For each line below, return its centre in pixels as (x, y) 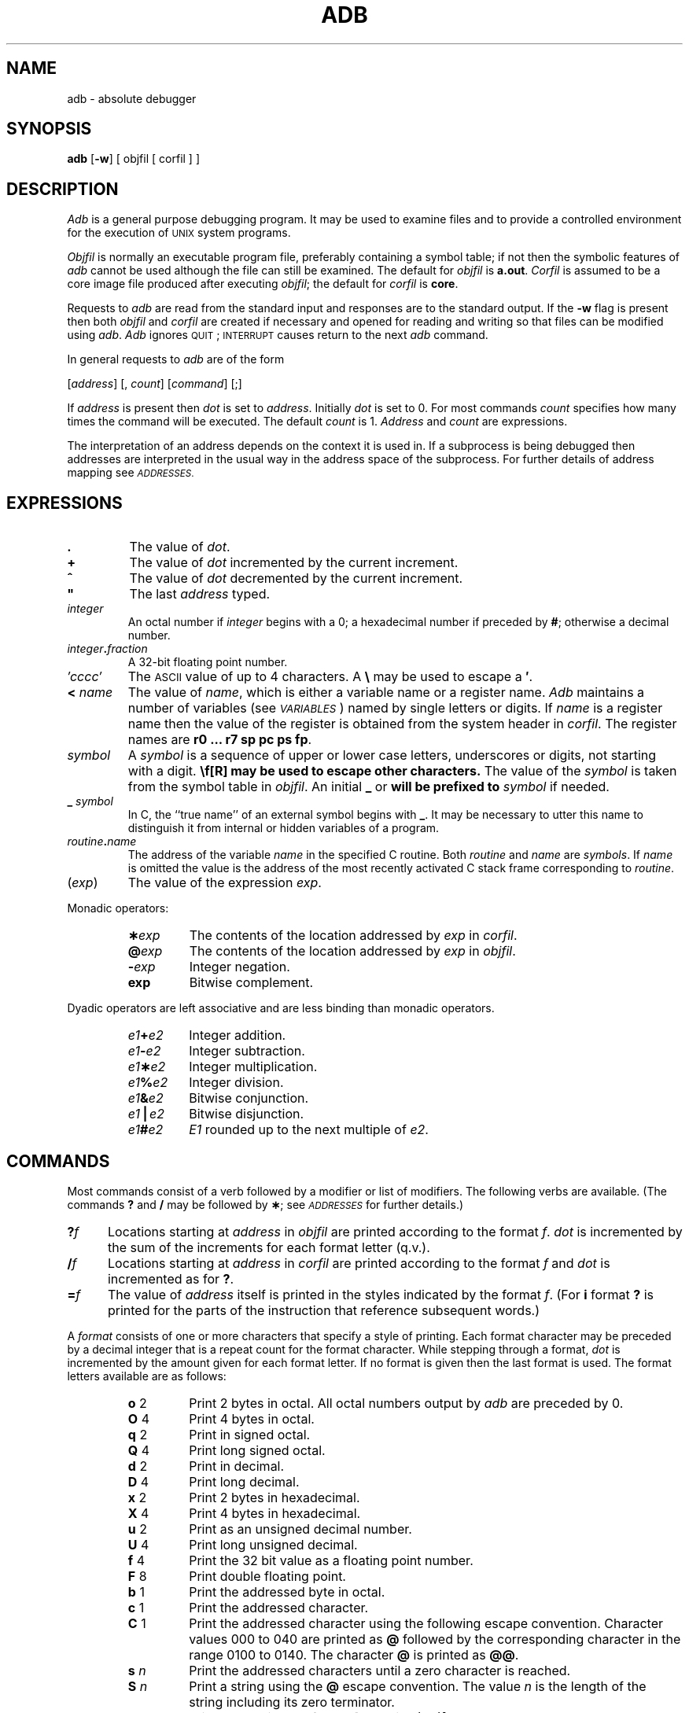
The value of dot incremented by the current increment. (294, 563)
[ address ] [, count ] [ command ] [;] (155, 384)
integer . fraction (107, 649)
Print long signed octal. (257, 1450)
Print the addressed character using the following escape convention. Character (426, 1623)
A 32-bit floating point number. (208, 662)
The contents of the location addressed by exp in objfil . (352, 951)
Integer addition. (238, 1035)
